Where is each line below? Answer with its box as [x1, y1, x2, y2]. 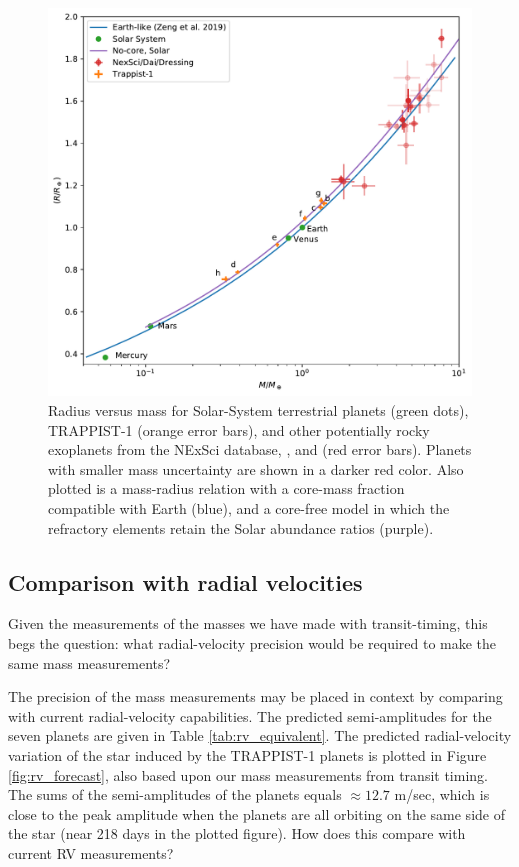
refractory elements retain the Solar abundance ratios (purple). [48, 517, 434, 538]
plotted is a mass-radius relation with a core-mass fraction [48, 478, 405, 499]
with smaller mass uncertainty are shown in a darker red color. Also [48, 458, 464, 479]
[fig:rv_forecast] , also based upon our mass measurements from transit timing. [8, 764, 488, 785]
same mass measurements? [8, 652, 171, 673]
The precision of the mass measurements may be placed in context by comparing [8, 686, 503, 707]
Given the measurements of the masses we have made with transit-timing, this [8, 613, 488, 634]
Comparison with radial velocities [8, 566, 363, 597]
